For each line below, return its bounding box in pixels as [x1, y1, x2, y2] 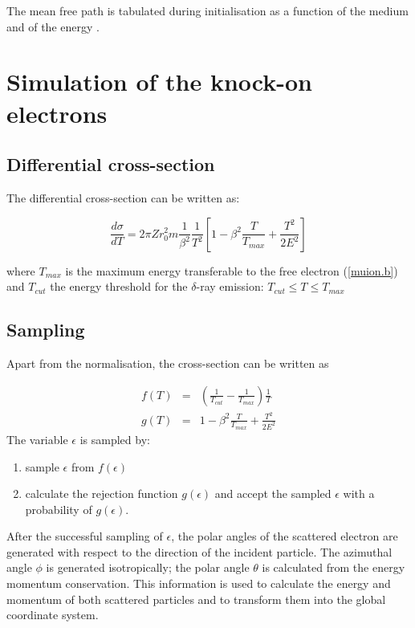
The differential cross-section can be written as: [6, 189, 240, 206]
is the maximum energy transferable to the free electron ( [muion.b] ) [65, 262, 398, 279]
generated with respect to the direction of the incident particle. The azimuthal [6, 543, 393, 560]
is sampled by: [79, 430, 150, 447]
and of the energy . [6, 18, 100, 35]
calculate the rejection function [25, 485, 178, 502]
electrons [6, 96, 108, 129]
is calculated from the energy [262, 559, 405, 576]
